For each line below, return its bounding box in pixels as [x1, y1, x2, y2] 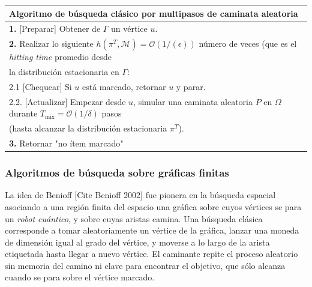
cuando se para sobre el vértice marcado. [5, 271, 155, 283]
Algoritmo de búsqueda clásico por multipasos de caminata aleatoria [9, 7, 298, 19]
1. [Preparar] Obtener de [9, 22, 101, 35]
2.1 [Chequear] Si [9, 80, 72, 92]
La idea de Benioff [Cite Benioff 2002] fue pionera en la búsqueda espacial [5, 189, 276, 201]
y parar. [176, 80, 206, 92]
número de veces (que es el [199, 37, 297, 50]
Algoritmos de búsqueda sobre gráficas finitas [5, 165, 229, 180]
